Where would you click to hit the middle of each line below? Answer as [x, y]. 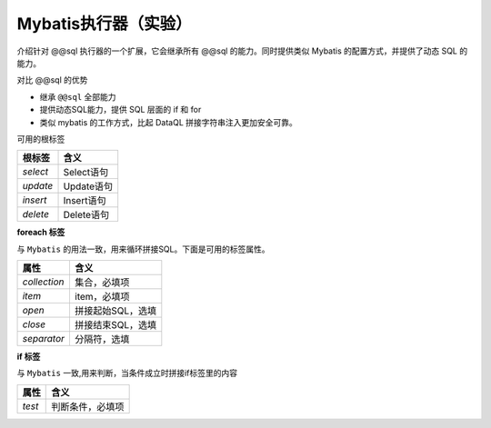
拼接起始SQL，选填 [115, 311]
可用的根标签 [41, 139]
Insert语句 [85, 201]
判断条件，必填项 [88, 406]
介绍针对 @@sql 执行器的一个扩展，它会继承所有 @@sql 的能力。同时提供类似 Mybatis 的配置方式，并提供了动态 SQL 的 [242, 51]
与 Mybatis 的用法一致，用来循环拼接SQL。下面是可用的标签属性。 [143, 249]
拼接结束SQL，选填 [115, 325]
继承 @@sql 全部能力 [78, 96]
